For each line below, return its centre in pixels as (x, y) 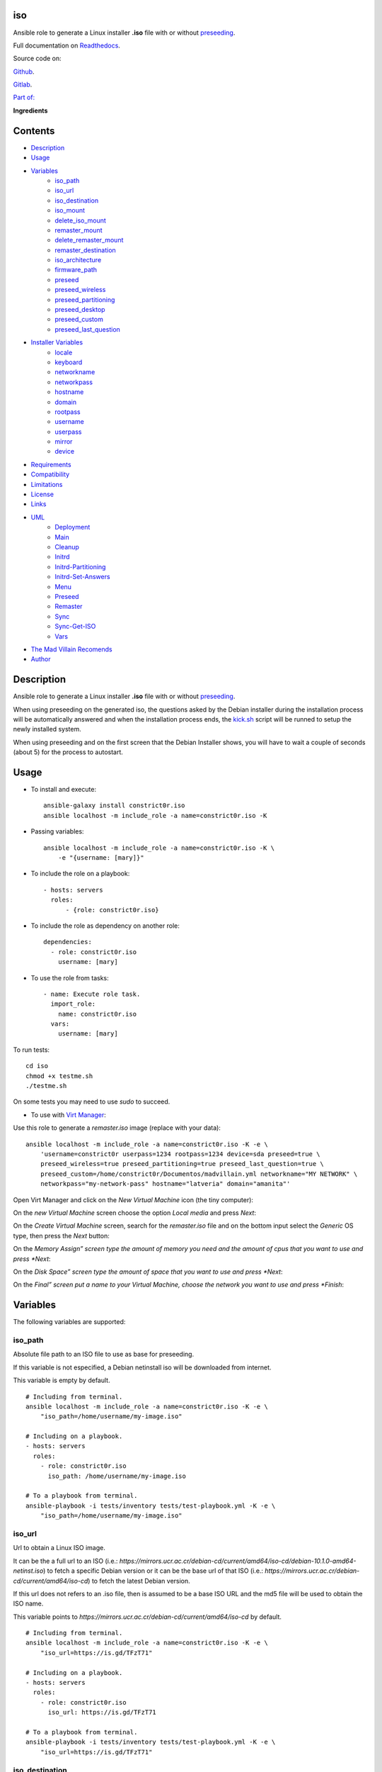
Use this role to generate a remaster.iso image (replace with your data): (117, 1128)
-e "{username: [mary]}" (101, 858)
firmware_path (76, 270)
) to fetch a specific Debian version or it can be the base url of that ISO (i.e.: (153, 1571)
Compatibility (50, 474)
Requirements (51, 464)
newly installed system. (47, 729)
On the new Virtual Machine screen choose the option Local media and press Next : (134, 1213)
